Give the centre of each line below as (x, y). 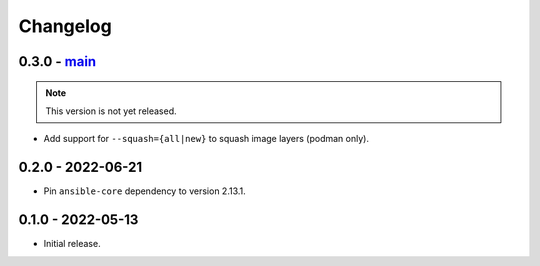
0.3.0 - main (57, 61)
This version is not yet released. (111, 111)
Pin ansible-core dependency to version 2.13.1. (145, 191)
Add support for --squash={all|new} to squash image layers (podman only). (206, 139)
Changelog (65, 26)
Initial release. (72, 244)
